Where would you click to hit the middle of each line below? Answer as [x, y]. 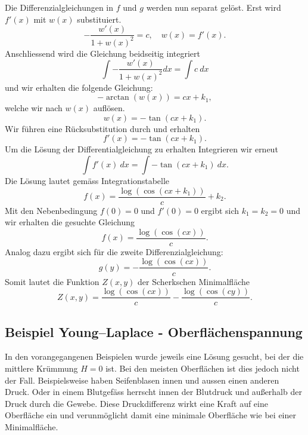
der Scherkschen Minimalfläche [193, 281]
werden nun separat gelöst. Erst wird [214, 7]
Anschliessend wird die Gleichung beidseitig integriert [102, 53]
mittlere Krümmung [41, 368]
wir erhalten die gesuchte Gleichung [70, 222]
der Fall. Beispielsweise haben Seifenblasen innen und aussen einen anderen [142, 380]
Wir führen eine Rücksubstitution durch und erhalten [102, 128]
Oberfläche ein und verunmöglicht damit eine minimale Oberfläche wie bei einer [150, 415]
